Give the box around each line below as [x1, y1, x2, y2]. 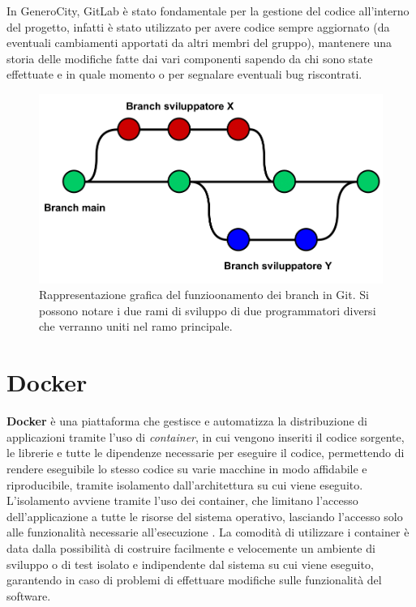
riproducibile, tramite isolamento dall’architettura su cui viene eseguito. [6, 476, 363, 493]
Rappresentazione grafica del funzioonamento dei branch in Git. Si [39, 286, 369, 303]
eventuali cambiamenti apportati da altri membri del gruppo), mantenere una [6, 34, 392, 51]
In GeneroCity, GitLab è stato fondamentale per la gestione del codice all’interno [6, 2, 410, 19]
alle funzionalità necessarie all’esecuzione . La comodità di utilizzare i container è [6, 524, 410, 541]
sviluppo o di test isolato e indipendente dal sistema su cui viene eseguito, [6, 555, 374, 572]
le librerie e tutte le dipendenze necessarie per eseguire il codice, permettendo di [6, 444, 405, 461]
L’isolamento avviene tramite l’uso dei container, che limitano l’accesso [6, 492, 358, 509]
